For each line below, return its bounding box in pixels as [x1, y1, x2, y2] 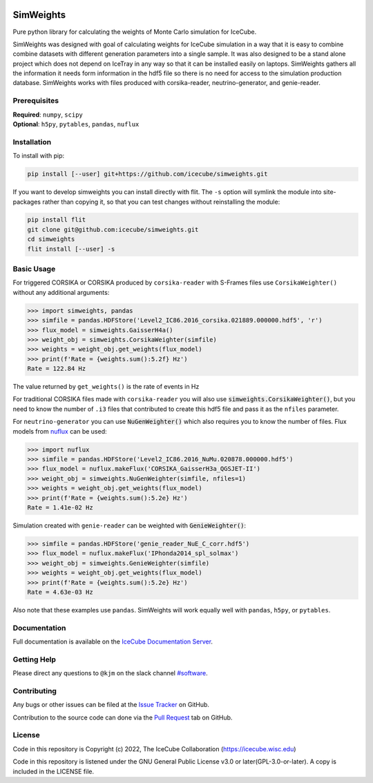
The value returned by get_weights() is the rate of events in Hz [12, 383, 200, 391]
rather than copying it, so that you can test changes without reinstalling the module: [42, 197, 280, 206]
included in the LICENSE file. [12, 767, 95, 775]
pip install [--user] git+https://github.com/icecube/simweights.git [27, 170, 268, 178]
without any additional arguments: [12, 288, 110, 296]
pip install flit [27, 216, 86, 224]
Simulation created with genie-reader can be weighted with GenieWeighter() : [12, 521, 247, 530]
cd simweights [27, 235, 75, 243]
